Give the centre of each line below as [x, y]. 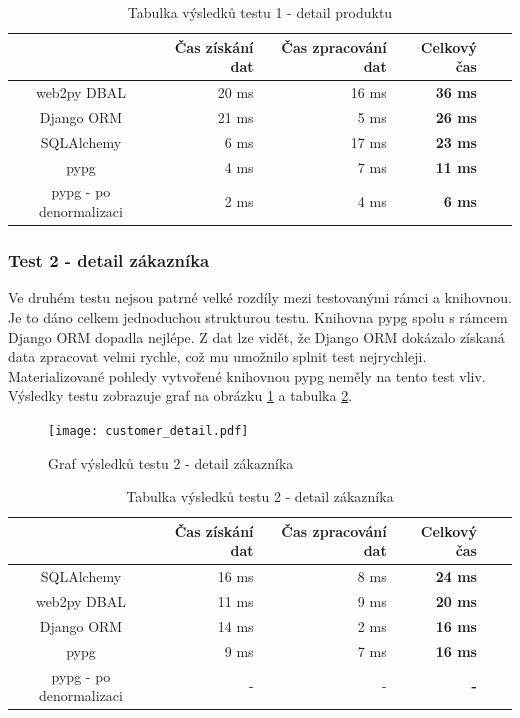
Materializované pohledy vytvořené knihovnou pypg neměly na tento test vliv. [247, 375]
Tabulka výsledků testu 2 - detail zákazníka [260, 496]
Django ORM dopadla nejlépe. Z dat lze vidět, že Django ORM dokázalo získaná [256, 336]
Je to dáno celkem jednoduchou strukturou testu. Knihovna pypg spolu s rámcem [258, 316]
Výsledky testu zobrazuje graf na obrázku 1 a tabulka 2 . [180, 395]
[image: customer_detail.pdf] [148, 430]
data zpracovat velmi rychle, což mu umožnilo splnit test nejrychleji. [217, 356]
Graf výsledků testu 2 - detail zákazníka [171, 462]
